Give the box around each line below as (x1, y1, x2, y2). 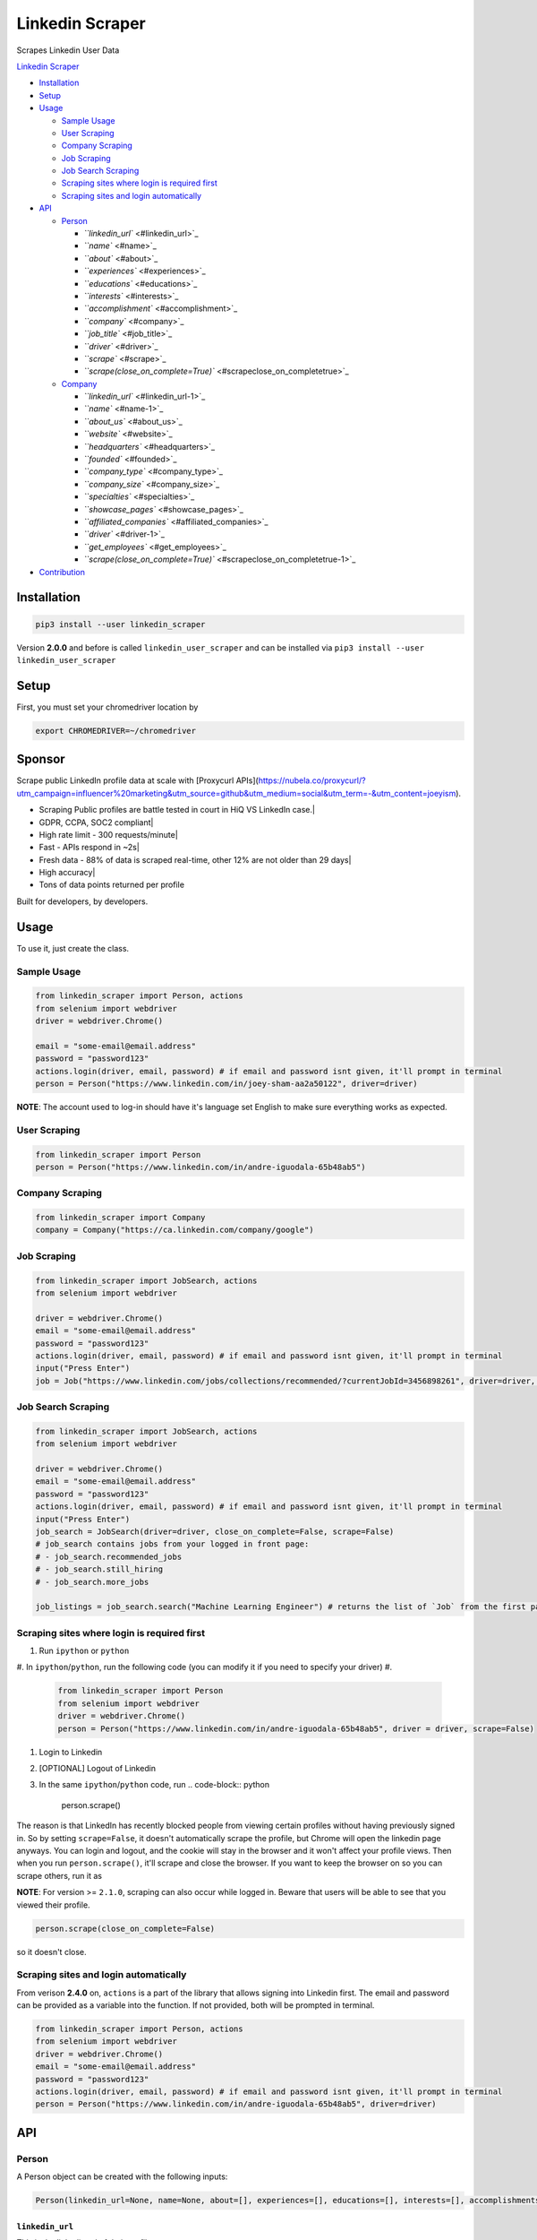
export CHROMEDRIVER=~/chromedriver (35, 726, 197, 736)
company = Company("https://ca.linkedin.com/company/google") (35, 1225, 314, 1236)
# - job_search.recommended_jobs (35, 1551, 183, 1562)
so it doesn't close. (16, 1946, 87, 1957)
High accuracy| (38, 867, 96, 878)
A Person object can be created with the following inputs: (16, 2171, 228, 2182)
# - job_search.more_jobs (35, 1577, 149, 1587)
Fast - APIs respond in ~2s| (38, 842, 141, 853)
